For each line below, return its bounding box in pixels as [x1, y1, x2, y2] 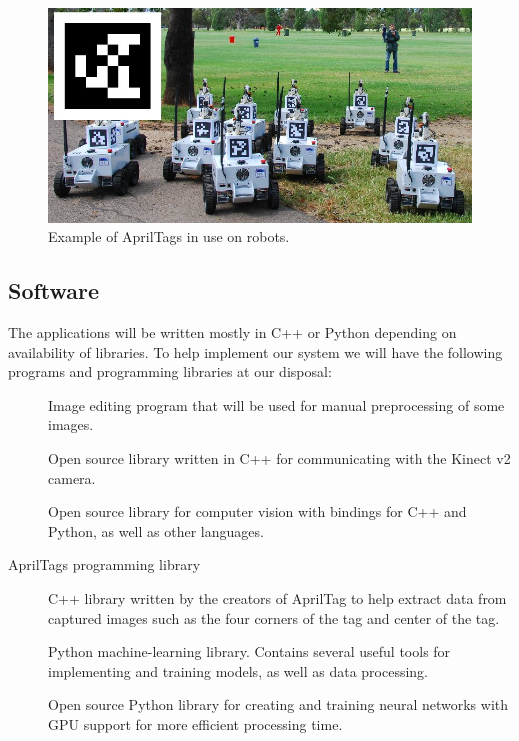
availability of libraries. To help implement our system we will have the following [8, 341, 503, 362]
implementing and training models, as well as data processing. [48, 660, 429, 681]
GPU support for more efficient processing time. [48, 713, 343, 734]
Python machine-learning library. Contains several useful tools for [48, 641, 451, 662]
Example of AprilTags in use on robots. [48, 226, 290, 247]
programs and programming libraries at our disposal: [8, 361, 332, 382]
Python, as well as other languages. [48, 520, 264, 541]
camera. [48, 467, 96, 488]
